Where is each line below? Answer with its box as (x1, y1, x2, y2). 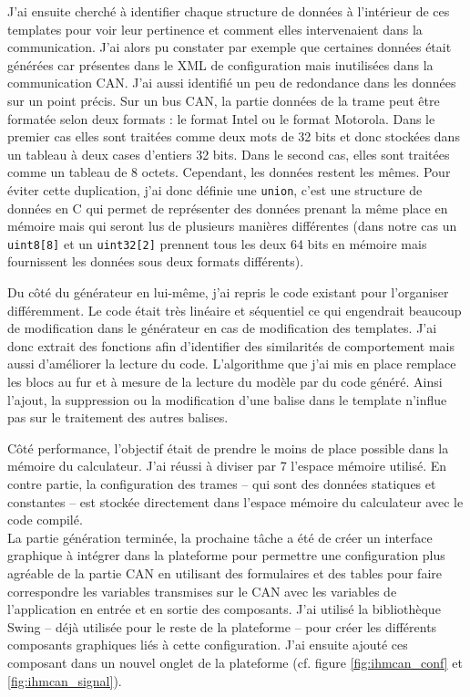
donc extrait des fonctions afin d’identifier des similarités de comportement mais (7, 336, 455, 355)
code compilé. (7, 510, 83, 529)
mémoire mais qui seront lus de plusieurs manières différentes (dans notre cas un (7, 216, 457, 235)
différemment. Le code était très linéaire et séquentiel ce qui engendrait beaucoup (7, 300, 462, 319)
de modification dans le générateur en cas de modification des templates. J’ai (7, 318, 437, 338)
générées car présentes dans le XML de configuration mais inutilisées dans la (7, 55, 434, 74)
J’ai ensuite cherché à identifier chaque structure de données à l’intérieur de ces (7, 2, 450, 20)
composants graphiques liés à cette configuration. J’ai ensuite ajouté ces (7, 635, 408, 654)
